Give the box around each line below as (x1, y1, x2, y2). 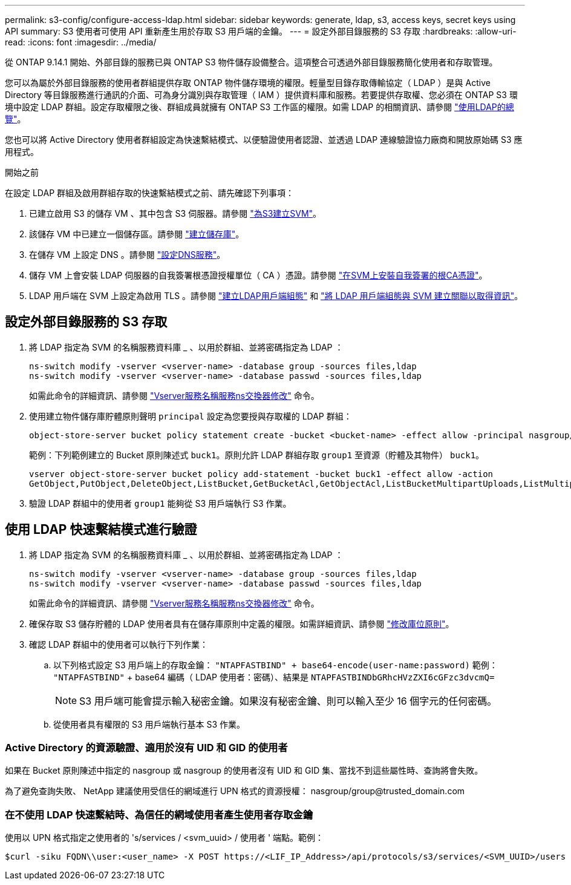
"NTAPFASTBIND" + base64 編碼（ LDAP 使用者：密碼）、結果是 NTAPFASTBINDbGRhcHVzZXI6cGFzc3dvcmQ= (53, 671, 495, 682)
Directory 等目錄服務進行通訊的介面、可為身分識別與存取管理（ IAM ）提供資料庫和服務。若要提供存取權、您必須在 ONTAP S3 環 (5, 90, 518, 100)
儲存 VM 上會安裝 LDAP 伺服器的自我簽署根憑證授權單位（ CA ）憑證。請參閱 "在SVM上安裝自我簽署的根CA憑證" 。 (29, 270, 488, 280)
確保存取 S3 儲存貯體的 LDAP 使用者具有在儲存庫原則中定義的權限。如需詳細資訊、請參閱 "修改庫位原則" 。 (29, 618, 454, 629)
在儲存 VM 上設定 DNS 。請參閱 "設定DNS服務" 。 (29, 249, 226, 260)
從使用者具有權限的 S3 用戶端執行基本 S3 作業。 (53, 719, 246, 729)
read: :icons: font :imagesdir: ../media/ (5, 37, 157, 47)
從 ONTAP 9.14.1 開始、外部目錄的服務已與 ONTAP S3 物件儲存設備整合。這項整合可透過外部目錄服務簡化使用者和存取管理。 (5, 57, 498, 67)
